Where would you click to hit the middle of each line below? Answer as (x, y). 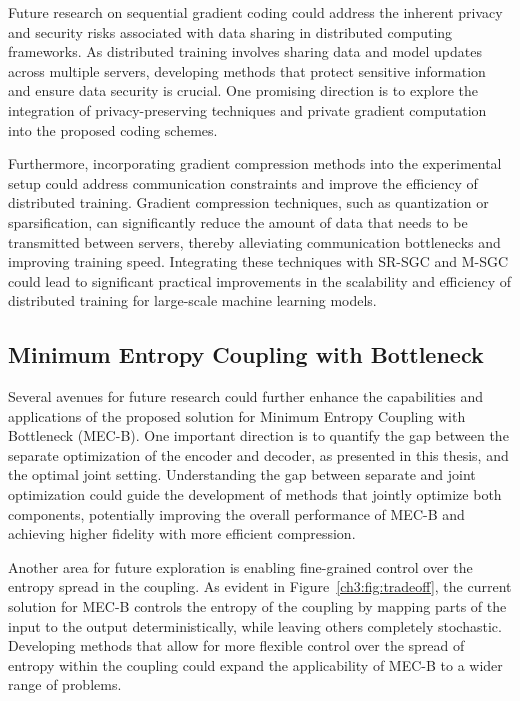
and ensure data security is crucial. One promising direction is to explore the (243, 90)
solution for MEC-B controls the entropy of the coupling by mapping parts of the (257, 606)
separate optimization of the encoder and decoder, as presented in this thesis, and (258, 454)
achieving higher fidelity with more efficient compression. (182, 533)
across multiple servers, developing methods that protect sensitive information (247, 70)
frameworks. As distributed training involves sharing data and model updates (245, 51)
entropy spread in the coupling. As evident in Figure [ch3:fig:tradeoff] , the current (260, 586)
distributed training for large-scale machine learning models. (192, 300)
